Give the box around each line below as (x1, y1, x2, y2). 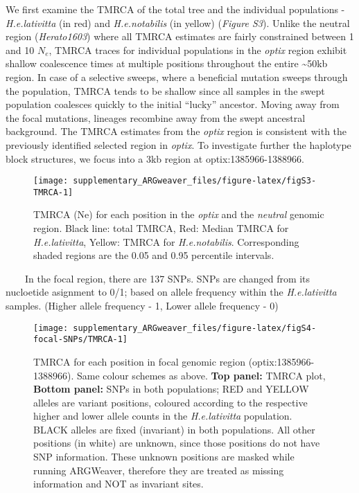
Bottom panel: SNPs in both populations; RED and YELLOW (33, 382, 309, 396)
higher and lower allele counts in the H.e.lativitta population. (33, 409, 292, 423)
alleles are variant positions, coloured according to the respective (33, 395, 308, 409)
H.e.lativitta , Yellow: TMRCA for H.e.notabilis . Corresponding (33, 234, 299, 249)
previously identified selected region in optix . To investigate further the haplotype (6, 137, 351, 152)
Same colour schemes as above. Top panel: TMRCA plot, (76, 368, 326, 382)
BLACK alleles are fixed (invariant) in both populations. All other (33, 422, 315, 436)
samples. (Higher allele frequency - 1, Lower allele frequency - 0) (6, 298, 279, 312)
